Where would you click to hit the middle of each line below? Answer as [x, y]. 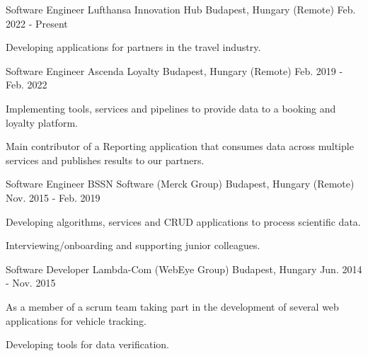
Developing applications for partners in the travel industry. [133, 47]
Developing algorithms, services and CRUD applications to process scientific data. [183, 221]
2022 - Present [37, 23]
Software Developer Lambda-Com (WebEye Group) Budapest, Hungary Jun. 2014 [184, 269]
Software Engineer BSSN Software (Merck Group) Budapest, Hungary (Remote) [180, 184]
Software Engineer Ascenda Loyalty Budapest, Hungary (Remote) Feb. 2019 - [174, 70]
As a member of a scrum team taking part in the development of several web [172, 306]
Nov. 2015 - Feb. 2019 [53, 197]
